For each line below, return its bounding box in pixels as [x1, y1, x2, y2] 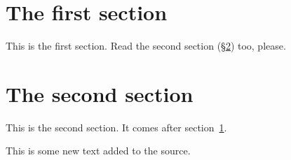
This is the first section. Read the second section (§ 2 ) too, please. [6, 38, 286, 53]
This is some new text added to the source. [6, 143, 191, 158]
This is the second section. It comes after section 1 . [6, 119, 227, 134]
